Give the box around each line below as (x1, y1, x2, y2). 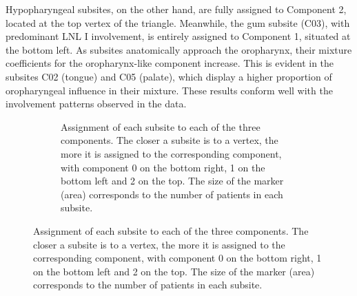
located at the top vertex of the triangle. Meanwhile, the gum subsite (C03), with (6, 15, 350, 30)
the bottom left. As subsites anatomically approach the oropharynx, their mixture (6, 42, 352, 56)
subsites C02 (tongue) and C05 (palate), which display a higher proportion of (6, 69, 332, 83)
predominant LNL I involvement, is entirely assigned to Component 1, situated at (6, 29, 351, 43)
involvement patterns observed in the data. (6, 96, 187, 111)
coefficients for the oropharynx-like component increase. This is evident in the (6, 56, 334, 70)
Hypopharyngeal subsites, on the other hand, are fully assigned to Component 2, (6, 2, 347, 16)
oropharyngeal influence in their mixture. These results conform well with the (6, 83, 333, 97)
